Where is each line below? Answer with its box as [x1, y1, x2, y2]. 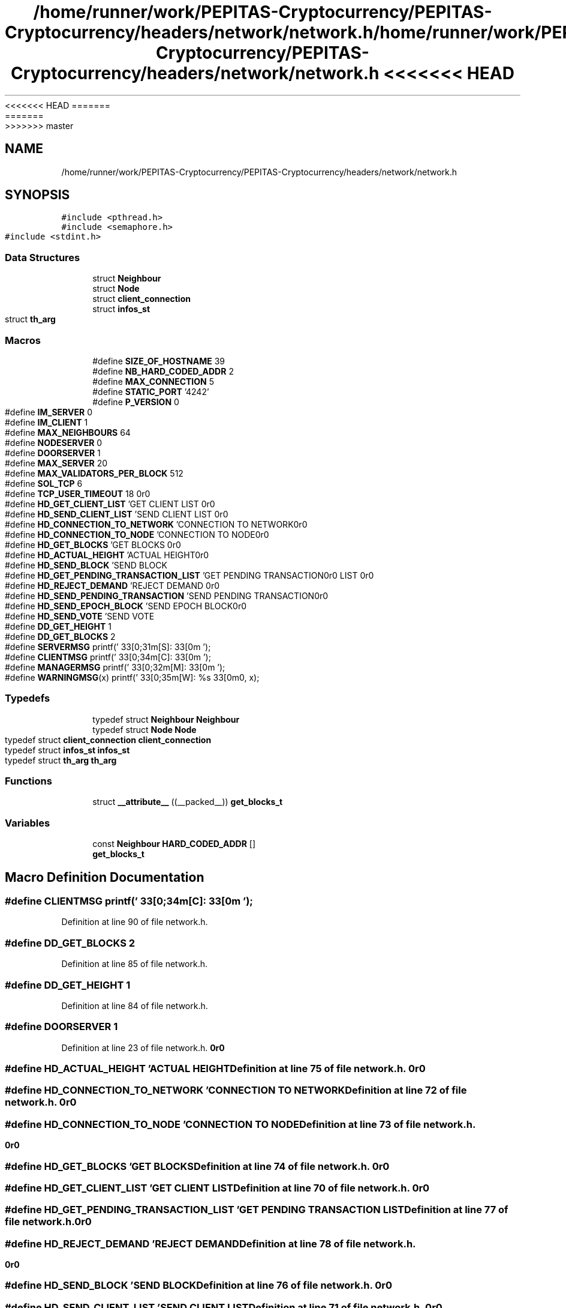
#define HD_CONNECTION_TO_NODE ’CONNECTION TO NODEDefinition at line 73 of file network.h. [5, 1118, 476, 1130]
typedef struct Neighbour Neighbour [92, 714, 240, 725]
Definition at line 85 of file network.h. [61, 959, 208, 969]
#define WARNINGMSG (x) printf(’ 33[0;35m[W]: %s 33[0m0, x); [5, 672, 260, 683]
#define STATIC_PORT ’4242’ [92, 386, 209, 397]
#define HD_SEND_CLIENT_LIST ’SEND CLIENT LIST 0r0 [5, 508, 228, 519]
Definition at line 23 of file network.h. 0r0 [61, 1042, 225, 1053]
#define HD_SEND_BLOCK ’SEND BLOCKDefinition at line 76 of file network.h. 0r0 [5, 1279, 392, 1292]
